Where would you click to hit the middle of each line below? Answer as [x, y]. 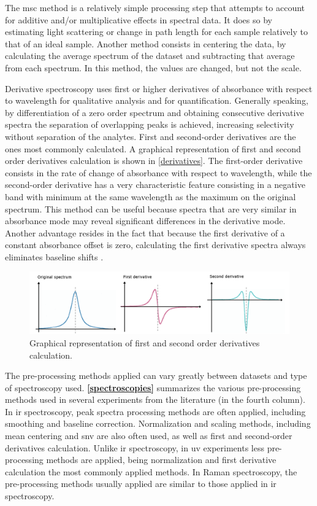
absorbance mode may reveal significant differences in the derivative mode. [145, 221]
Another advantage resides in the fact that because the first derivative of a [145, 232]
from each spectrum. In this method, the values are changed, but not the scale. [153, 67]
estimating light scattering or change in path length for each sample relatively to [156, 32]
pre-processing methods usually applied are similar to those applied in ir [141, 484]
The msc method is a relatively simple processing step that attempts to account [155, 7]
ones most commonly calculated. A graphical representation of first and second [153, 148]
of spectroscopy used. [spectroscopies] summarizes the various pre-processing [153, 387]
